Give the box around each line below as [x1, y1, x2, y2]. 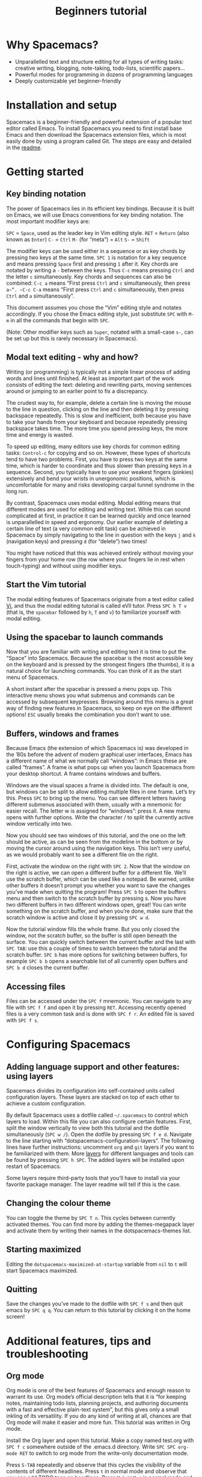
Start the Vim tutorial [6, 579, 87, 590]
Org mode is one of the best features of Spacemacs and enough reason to [6, 1387, 191, 1394]
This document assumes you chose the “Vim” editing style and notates [6, 304, 182, 311]
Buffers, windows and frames [6, 728, 119, 739]
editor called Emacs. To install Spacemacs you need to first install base [6, 125, 182, 132]
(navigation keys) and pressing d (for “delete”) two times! [6, 537, 147, 545]
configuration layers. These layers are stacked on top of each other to [6, 1093, 179, 1101]
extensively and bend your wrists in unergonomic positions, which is [6, 475, 176, 482]
